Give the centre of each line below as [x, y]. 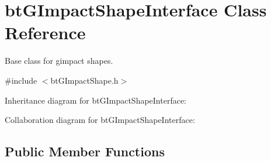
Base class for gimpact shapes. [59, 61]
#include [21, 80]
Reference [45, 32]
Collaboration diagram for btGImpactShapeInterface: [100, 120]
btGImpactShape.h [84, 80]
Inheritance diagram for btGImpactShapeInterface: [96, 100]
